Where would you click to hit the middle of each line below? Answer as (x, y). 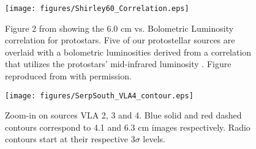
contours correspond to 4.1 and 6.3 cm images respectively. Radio (128, 127)
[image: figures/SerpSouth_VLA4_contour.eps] (99, 96)
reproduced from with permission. (68, 76)
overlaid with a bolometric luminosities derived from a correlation (128, 52)
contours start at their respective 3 (70, 139)
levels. (154, 139)
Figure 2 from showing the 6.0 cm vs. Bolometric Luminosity (119, 28)
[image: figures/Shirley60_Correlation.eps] (97, 9)
